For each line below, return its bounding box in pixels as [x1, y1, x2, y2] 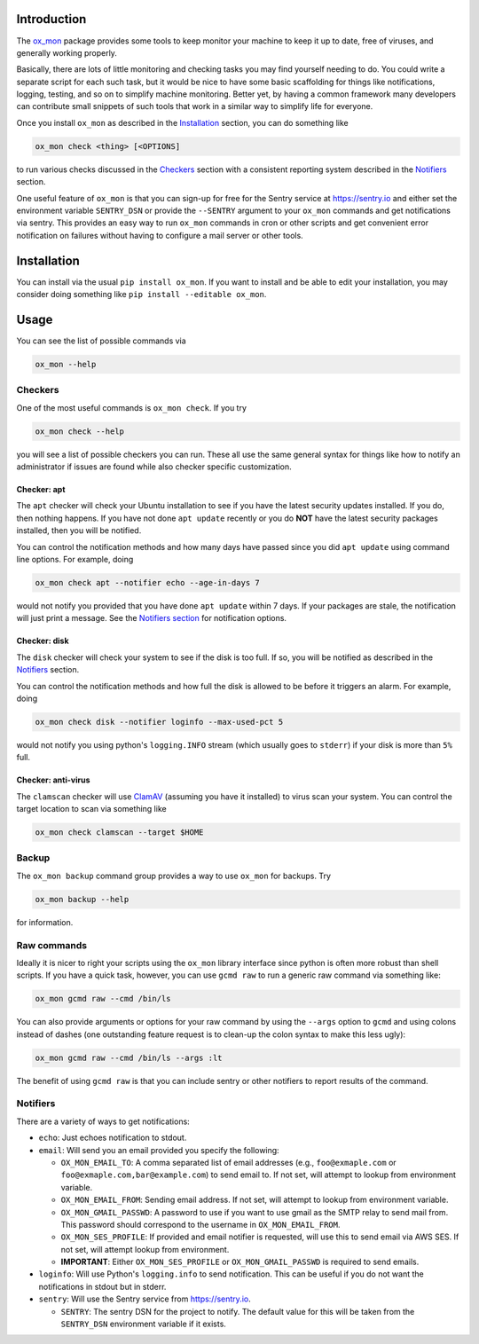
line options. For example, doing [16, 554, 134, 565]
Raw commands [16, 939, 88, 951]
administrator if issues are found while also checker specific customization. [16, 461, 292, 472]
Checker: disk [16, 635, 70, 647]
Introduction [16, 12, 87, 27]
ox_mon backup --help [35, 894, 130, 904]
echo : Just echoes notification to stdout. [38, 1132, 187, 1144]
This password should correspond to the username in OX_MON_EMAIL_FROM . [60, 1219, 341, 1230]
